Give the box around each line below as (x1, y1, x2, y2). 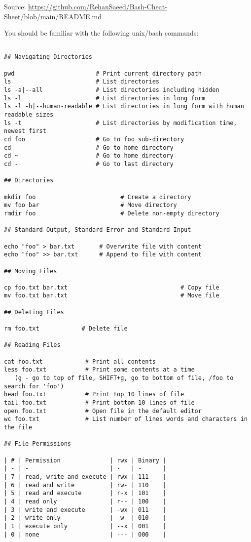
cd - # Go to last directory (4, 160, 174, 167)
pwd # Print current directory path (4, 70, 202, 77)
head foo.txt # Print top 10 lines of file (4, 391, 184, 398)
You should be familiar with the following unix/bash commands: (4, 28, 199, 38)
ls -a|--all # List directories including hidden (4, 86, 219, 94)
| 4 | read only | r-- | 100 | (4, 498, 167, 505)
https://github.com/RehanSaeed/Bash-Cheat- (28, 1, 167, 11)
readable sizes (4, 111, 54, 119)
